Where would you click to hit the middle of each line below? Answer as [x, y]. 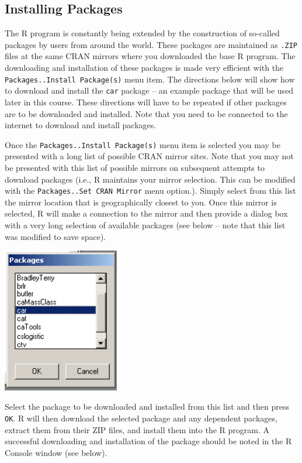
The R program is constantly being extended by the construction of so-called [142, 33]
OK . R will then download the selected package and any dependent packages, [141, 418]
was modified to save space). [55, 236]
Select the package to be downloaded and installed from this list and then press [147, 407]
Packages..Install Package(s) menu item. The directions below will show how [150, 79]
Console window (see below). [56, 452]
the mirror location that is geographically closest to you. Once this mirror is [141, 202]
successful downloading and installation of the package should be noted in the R [148, 441]
